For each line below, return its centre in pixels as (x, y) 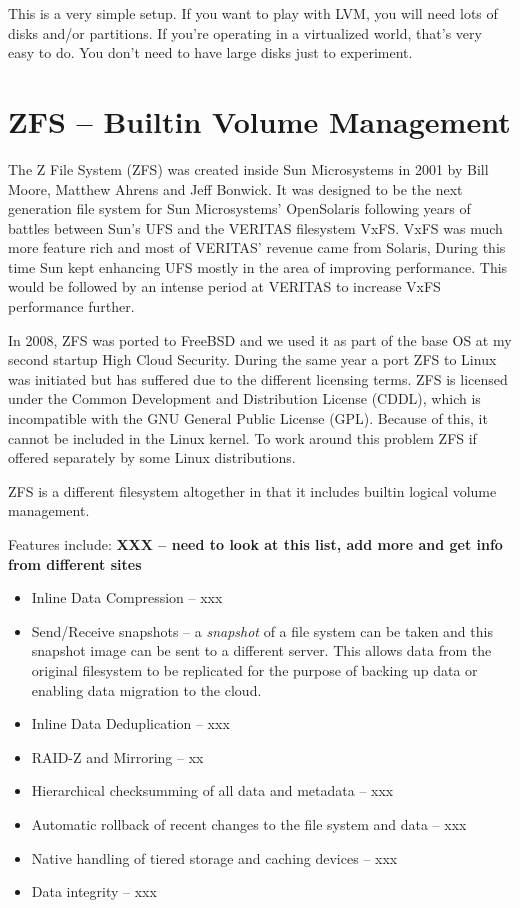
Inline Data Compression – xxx (127, 597)
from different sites (75, 563)
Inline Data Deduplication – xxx (130, 723)
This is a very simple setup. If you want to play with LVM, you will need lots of (253, 13)
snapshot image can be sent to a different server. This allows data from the (261, 650)
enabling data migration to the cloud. (146, 689)
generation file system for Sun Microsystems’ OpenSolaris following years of (239, 208)
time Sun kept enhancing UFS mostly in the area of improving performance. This (258, 266)
